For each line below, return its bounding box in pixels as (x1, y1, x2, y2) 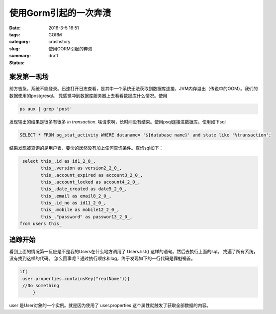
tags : (9, 31, 20, 37)
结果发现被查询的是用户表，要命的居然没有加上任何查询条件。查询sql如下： (9, 145, 164, 151)
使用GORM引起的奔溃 (48, 45, 92, 52)
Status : (9, 60, 25, 66)
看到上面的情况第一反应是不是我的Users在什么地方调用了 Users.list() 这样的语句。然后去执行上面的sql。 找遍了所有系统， (9, 248, 258, 254)
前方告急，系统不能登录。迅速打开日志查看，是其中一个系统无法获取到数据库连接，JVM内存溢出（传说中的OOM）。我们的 (9, 86, 258, 92)
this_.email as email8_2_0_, (40, 193, 112, 199)
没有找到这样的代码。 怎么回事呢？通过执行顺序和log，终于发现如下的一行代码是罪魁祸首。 (9, 255, 196, 261)
